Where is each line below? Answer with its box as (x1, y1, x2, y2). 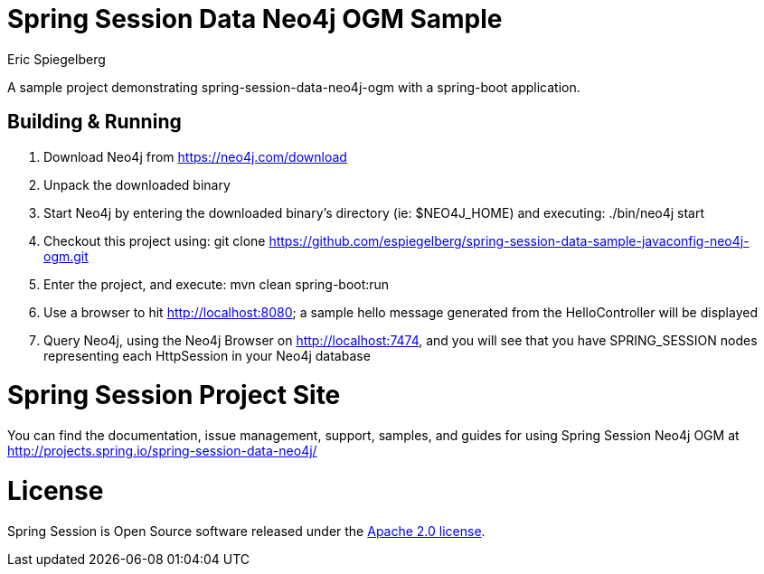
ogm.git (43, 248, 89, 264)
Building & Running (7, 110, 182, 134)
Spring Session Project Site (7, 380, 341, 411)
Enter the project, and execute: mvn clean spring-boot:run (43, 276, 390, 292)
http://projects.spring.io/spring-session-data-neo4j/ (7, 443, 317, 459)
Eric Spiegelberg (7, 51, 106, 67)
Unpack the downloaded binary (43, 176, 231, 193)
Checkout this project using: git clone (43, 232, 266, 249)
